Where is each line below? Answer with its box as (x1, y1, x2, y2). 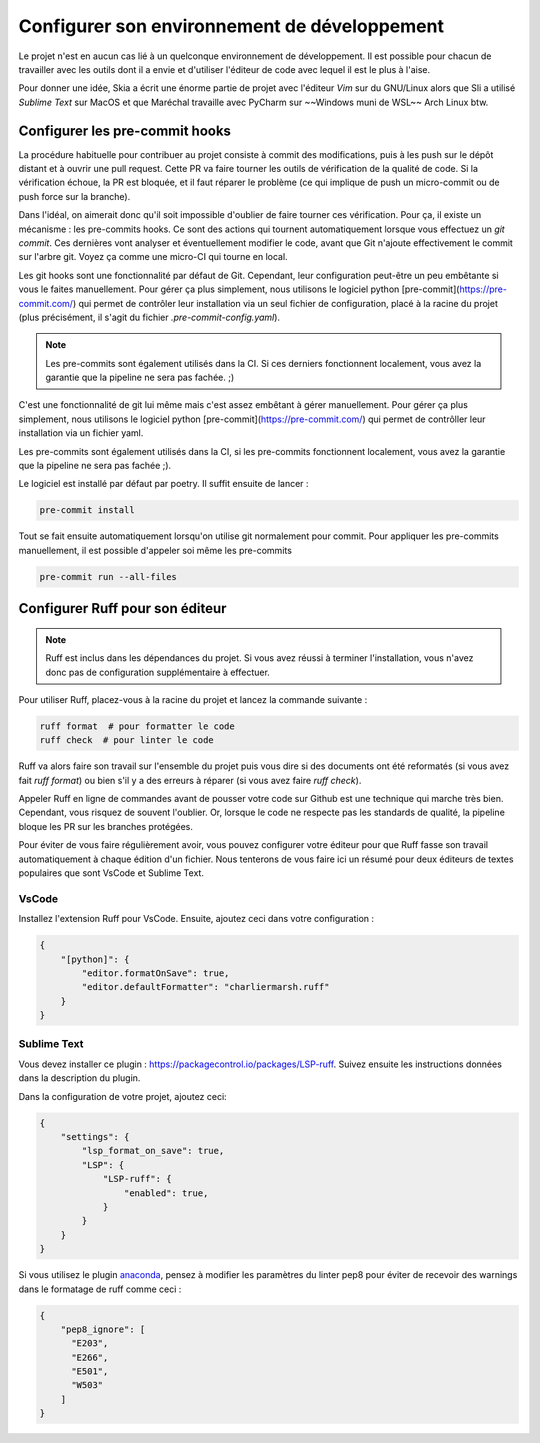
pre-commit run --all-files (39, 571, 177, 582)
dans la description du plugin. (18, 1072, 141, 1084)
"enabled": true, (123, 1187, 209, 1199)
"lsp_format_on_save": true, (81, 1145, 225, 1157)
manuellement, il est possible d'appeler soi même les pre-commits (18, 544, 292, 556)
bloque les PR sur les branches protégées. (18, 820, 194, 832)
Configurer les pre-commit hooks (18, 122, 232, 139)
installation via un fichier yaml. (18, 427, 144, 439)
